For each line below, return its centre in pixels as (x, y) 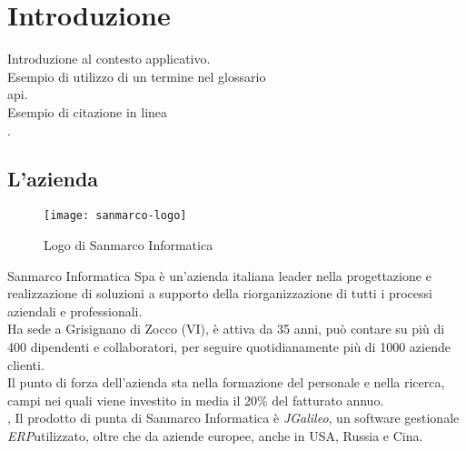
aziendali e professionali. (75, 311)
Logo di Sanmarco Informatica (129, 244)
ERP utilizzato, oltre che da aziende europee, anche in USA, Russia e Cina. (215, 435)
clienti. (26, 364)
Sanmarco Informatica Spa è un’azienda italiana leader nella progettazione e (219, 275)
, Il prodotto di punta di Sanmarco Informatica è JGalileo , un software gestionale (233, 418)
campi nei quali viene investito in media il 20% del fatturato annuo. (196, 400)
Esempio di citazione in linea (88, 111)
